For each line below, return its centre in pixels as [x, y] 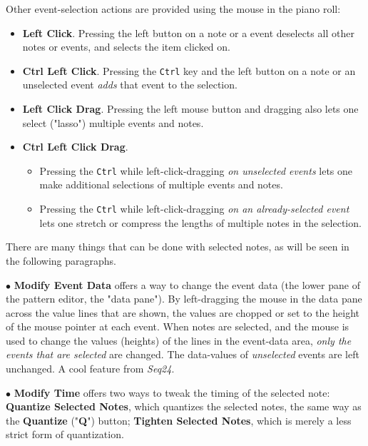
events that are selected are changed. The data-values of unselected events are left [183, 354]
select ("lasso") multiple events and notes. [113, 122]
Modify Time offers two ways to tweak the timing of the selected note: [172, 392]
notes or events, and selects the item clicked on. [126, 47]
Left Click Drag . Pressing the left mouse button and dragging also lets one [190, 109]
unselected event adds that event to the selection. [130, 85]
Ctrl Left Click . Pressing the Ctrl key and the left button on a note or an [189, 70]
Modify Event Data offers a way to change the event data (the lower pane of [187, 284]
